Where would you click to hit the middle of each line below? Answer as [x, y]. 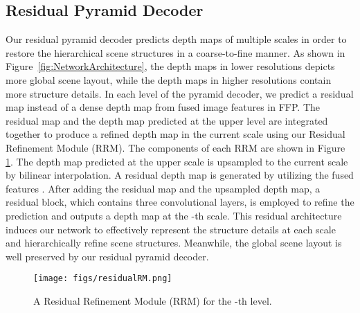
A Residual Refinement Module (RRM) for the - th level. [153, 300]
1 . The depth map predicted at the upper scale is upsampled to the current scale [177, 161]
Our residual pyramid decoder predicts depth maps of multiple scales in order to [176, 39]
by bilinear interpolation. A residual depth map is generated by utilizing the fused [180, 175]
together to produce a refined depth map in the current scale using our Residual [175, 134]
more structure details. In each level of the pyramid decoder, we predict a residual [180, 93]
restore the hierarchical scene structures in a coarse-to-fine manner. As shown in [175, 52]
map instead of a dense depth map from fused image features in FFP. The [163, 107]
